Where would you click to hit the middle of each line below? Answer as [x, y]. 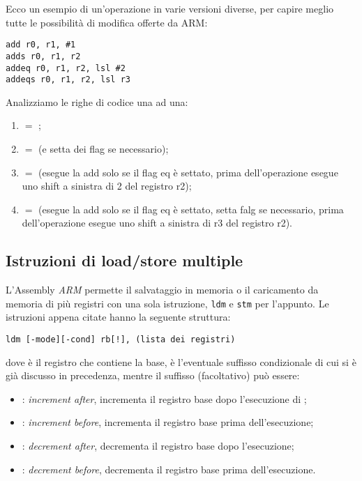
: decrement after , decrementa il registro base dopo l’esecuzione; [158, 446]
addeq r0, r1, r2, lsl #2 [66, 68]
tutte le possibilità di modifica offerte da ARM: [107, 22]
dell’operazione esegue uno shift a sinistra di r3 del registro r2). [157, 223]
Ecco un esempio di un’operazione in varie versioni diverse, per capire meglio [170, 8]
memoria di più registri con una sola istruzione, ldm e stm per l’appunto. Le [167, 303]
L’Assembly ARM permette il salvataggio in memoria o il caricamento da [162, 290]
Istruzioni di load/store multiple [125, 260]
